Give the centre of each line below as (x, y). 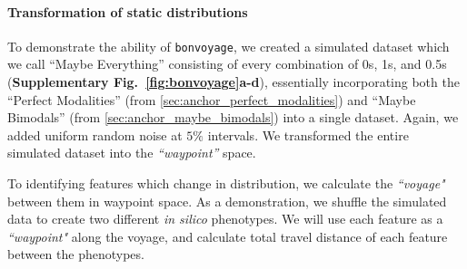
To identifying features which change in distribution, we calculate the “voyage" (226, 183)
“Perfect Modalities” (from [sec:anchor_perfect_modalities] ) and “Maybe (212, 99)
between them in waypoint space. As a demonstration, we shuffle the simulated (227, 201)
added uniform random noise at (95, 134)
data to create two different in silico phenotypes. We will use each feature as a (225, 219)
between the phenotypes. (76, 254)
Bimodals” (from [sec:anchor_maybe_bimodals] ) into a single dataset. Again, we (233, 117)
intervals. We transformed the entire (308, 134)
